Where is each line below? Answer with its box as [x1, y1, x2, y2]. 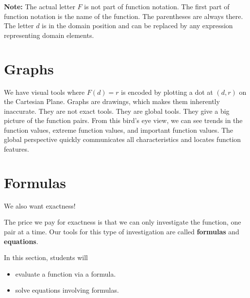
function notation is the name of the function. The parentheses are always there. [4, 11, 243, 21]
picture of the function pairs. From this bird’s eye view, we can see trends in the [4, 115, 243, 125]
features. [4, 144, 29, 154]
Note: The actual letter [4, 1, 75, 11]
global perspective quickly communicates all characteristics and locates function [4, 134, 241, 144]
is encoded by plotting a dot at [121, 87, 213, 97]
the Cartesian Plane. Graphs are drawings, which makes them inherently [4, 96, 220, 106]
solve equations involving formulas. [15, 285, 119, 295]
